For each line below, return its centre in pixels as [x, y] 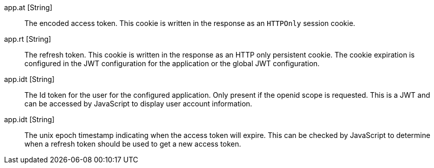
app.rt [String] [28, 39]
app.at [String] [28, 7]
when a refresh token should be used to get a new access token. [133, 144]
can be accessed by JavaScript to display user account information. [138, 104]
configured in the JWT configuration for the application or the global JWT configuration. [172, 63]
